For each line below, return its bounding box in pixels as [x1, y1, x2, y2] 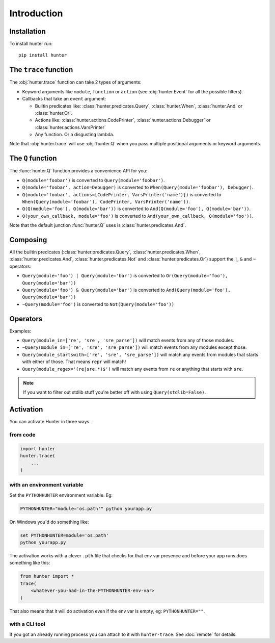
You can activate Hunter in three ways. [9, 419, 91, 425]
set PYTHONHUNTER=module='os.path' [20, 532, 109, 538]
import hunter [20, 446, 56, 451]
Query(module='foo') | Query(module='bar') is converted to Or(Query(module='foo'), [22, 273, 228, 279]
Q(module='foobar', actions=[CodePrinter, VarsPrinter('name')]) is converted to [22, 191, 222, 197]
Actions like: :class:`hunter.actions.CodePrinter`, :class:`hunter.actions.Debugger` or [35, 117, 211, 123]
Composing [9, 235, 47, 244]
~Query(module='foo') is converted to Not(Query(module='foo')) [22, 301, 175, 307]
